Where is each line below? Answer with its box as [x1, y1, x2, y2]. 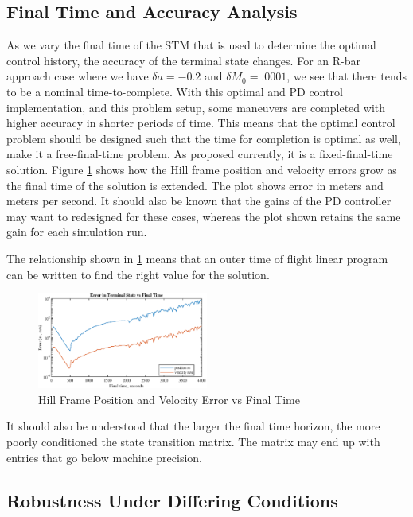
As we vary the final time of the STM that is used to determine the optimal [6, 37, 376, 53]
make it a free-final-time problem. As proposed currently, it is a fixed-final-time [6, 146, 393, 162]
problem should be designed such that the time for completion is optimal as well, [6, 130, 401, 146]
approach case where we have [6, 68, 149, 84]
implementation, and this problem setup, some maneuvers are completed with [6, 99, 386, 115]
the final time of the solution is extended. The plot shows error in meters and [6, 177, 384, 193]
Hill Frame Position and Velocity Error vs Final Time [38, 391, 300, 407]
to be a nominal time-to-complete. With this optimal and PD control [6, 83, 343, 99]
